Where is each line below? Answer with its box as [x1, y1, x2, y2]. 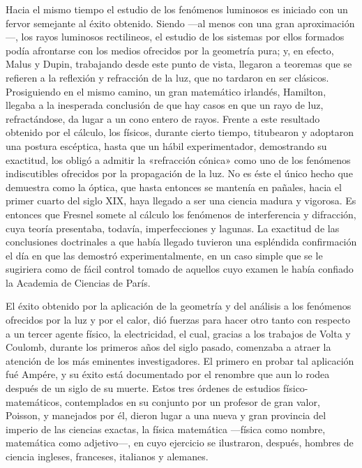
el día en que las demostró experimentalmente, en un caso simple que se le [6, 248, 323, 262]
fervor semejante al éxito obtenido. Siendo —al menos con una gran [6, 15, 295, 30]
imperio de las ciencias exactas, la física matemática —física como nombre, [6, 421, 326, 436]
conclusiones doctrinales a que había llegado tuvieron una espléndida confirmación [6, 234, 357, 249]
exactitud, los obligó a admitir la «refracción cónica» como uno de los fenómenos [6, 152, 351, 167]
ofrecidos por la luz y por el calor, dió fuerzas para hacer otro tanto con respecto [6, 312, 351, 327]
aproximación [297, 15, 355, 30]
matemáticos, [6, 394, 62, 409]
